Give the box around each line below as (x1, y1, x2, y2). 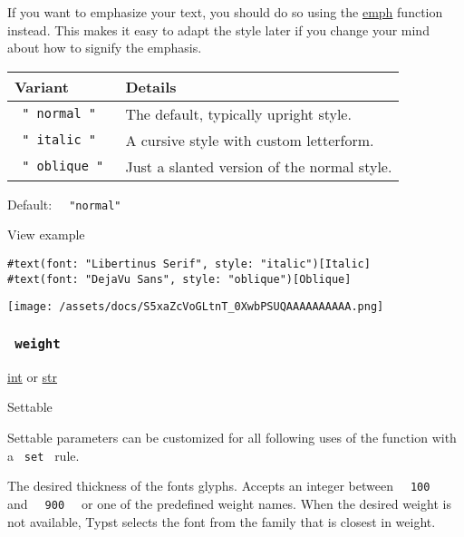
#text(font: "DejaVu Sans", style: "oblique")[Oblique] (7, 272, 352, 286)
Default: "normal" (7, 194, 121, 213)
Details (125, 75, 177, 97)
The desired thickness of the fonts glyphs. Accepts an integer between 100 (7, 476, 430, 495)
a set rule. (7, 445, 80, 464)
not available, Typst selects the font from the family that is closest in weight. (7, 512, 436, 531)
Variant (14, 75, 69, 97)
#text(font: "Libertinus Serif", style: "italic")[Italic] (7, 258, 371, 271)
